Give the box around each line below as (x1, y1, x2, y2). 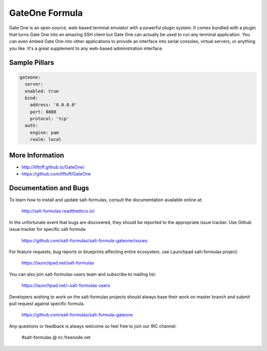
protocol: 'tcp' (30, 116, 69, 122)
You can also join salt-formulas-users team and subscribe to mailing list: (9, 271, 157, 277)
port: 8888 (30, 109, 56, 115)
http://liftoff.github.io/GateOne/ (21, 164, 85, 170)
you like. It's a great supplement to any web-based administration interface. (9, 45, 163, 51)
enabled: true (25, 88, 59, 94)
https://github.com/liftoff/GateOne (21, 171, 91, 177)
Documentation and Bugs (9, 183, 89, 192)
